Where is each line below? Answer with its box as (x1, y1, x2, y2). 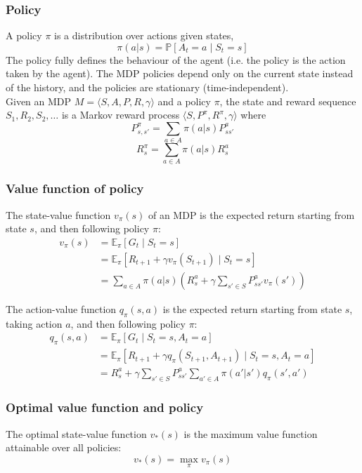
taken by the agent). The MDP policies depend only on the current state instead (6, 66, 354, 81)
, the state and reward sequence (219, 93, 356, 108)
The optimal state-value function (6, 426, 147, 441)
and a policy (157, 93, 211, 108)
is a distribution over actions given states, (54, 28, 234, 43)
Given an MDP (6, 93, 72, 108)
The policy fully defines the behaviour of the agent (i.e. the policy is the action (6, 52, 346, 67)
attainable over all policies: (6, 440, 122, 455)
